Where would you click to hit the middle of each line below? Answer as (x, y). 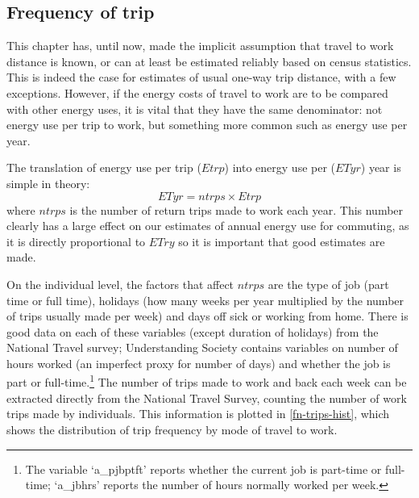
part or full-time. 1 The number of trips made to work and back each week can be (207, 381)
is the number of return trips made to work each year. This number (236, 209)
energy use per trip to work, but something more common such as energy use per (207, 125)
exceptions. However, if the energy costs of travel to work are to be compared (197, 92)
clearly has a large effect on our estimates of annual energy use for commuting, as (208, 226)
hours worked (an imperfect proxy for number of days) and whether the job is (199, 363)
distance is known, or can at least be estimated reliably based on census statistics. (209, 61)
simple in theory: (48, 183)
